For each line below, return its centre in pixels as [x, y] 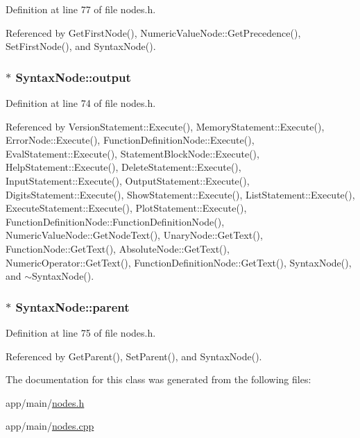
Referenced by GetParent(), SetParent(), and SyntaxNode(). [134, 356]
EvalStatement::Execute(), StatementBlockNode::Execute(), [132, 153]
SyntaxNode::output [73, 77]
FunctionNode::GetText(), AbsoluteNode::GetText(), [118, 248]
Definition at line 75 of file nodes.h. [81, 332]
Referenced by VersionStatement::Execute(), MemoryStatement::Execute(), [165, 126]
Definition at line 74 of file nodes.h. [81, 103]
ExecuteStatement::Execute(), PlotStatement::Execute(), [126, 208]
